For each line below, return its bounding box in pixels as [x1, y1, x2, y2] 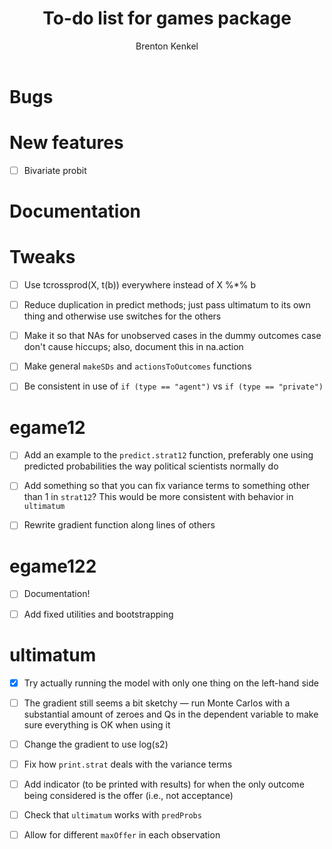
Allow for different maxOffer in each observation [23, 828, 221, 841]
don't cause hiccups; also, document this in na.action [23, 341, 244, 353]
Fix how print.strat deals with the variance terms [23, 758, 233, 770]
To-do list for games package [42, 7, 292, 30]
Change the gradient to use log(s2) [23, 738, 169, 750]
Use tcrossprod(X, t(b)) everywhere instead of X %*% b [23, 279, 257, 291]
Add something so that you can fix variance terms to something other [23, 480, 311, 492]
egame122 [9, 555, 97, 577]
